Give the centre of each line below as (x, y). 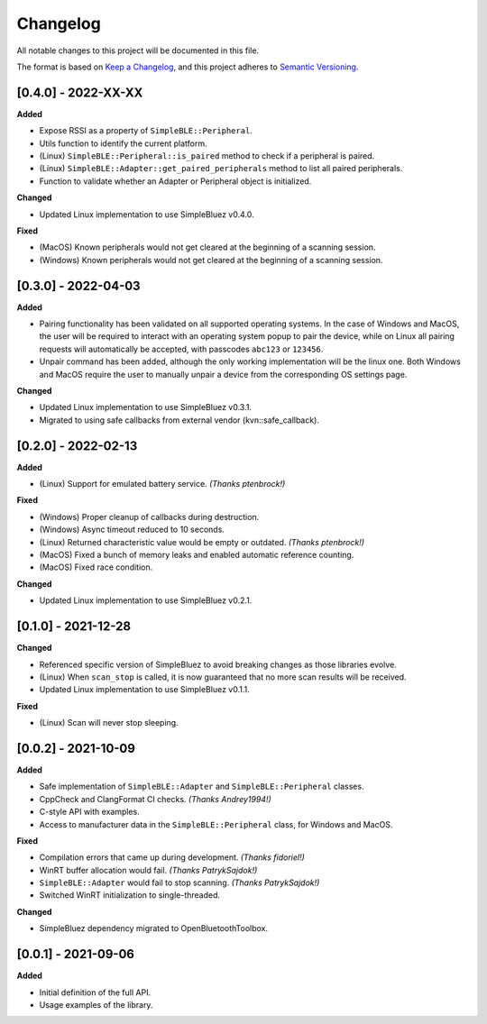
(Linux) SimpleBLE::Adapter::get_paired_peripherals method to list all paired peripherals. (221, 169)
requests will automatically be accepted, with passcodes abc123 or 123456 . (181, 349)
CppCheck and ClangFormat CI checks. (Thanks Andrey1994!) (156, 799)
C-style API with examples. (89, 812)
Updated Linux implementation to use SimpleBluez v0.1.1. (144, 690)
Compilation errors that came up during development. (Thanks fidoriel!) (172, 857)
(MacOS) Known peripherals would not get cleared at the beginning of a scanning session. (207, 247)
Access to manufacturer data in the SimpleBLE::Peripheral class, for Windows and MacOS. (216, 824)
